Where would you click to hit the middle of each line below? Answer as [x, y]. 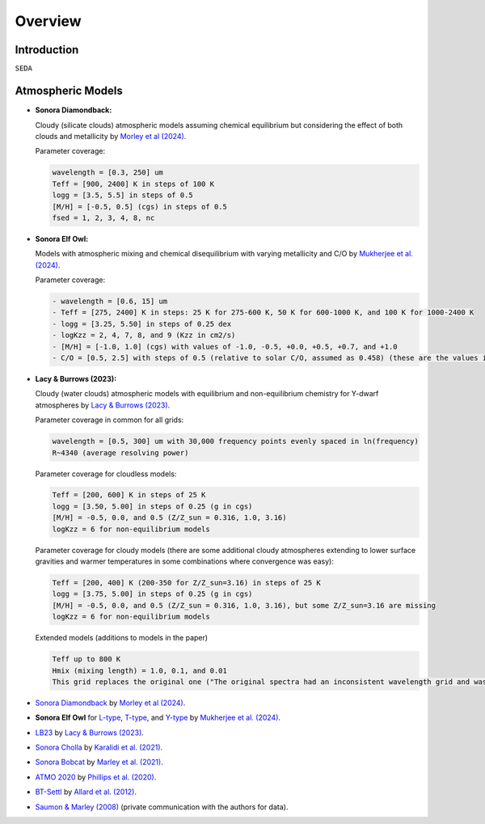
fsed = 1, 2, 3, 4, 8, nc [103, 218]
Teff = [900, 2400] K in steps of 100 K [133, 184]
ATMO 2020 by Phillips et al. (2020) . [96, 777]
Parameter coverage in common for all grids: [110, 420]
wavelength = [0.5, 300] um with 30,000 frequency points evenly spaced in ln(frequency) [236, 442]
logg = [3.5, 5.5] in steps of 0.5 [122, 195]
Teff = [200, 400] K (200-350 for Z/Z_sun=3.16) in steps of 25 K [186, 583]
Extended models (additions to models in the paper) [122, 638]
